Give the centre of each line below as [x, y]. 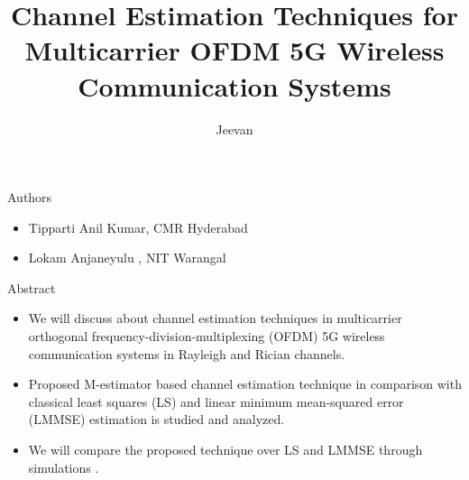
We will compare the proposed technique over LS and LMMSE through [225, 450]
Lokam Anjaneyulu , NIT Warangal [127, 258]
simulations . [64, 467]
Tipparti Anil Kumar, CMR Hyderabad [138, 227]
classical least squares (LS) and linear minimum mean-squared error [216, 401]
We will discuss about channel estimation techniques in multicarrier [215, 318]
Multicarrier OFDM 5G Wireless [234, 50]
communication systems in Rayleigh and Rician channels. [187, 353]
